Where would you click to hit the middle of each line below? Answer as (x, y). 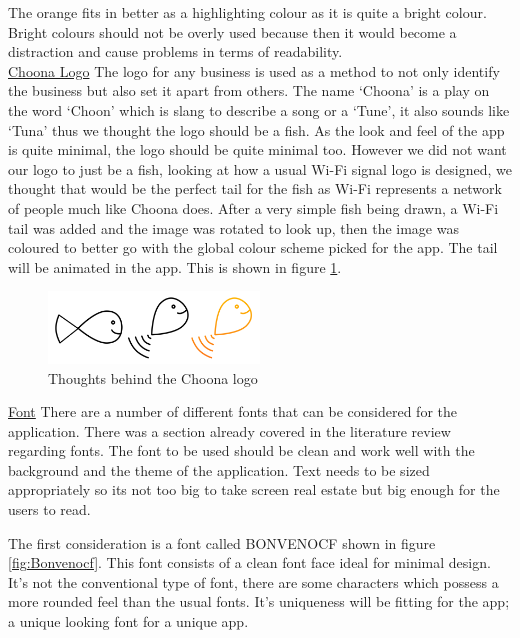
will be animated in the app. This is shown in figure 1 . (175, 266)
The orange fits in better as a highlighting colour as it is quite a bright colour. (247, 12)
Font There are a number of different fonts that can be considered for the (232, 411)
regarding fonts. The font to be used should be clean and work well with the (241, 450)
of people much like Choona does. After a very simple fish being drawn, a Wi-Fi (253, 207)
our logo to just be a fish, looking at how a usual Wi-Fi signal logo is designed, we (260, 168)
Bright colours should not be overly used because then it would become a (232, 31)
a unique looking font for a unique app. (128, 621)
